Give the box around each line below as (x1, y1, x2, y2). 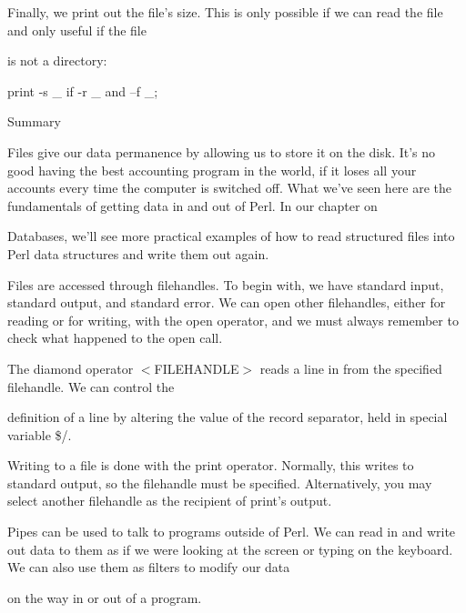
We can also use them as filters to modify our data (7, 558, 290, 577)
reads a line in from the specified (259, 358, 442, 377)
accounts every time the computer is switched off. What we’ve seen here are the (7, 178, 452, 197)
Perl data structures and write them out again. (7, 244, 269, 263)
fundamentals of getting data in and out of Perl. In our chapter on (7, 196, 378, 215)
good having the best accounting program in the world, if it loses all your (7, 160, 417, 179)
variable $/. (7, 425, 72, 444)
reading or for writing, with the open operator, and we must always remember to (7, 310, 459, 329)
